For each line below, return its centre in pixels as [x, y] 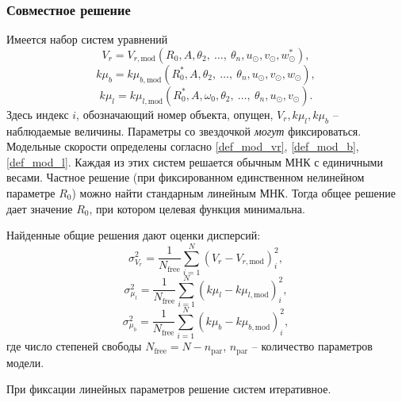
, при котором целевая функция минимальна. [197, 208]
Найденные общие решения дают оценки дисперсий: [134, 235]
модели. [25, 362]
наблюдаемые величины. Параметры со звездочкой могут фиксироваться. [184, 130]
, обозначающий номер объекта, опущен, [175, 114]
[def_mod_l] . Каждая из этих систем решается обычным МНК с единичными [195, 161]
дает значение [40, 208]
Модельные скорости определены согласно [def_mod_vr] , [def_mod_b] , [183, 146]
